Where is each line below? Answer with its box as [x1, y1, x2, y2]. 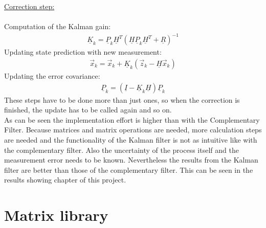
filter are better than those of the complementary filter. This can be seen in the [4, 164, 253, 175]
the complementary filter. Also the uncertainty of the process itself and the [4, 144, 239, 155]
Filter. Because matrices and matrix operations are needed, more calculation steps [4, 124, 262, 135]
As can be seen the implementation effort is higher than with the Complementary [4, 114, 260, 125]
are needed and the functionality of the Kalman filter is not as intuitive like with [4, 134, 257, 145]
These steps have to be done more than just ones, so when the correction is [4, 94, 240, 105]
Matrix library [4, 204, 108, 225]
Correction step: [4, 1, 55, 11]
